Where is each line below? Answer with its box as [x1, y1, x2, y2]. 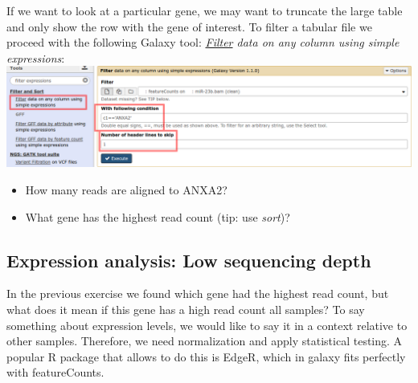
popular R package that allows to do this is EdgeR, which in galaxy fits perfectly [6, 348, 406, 365]
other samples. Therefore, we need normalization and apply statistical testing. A [6, 332, 403, 349]
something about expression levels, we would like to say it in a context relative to [6, 316, 408, 333]
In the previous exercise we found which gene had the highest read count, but [6, 285, 389, 302]
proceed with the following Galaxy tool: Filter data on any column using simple [6, 34, 400, 51]
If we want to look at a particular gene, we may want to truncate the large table [6, 2, 403, 18]
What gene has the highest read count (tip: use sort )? [25, 208, 290, 225]
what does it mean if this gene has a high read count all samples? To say [6, 300, 365, 317]
